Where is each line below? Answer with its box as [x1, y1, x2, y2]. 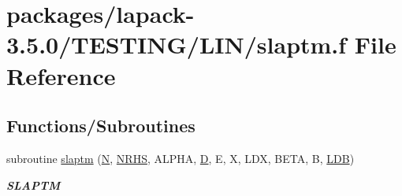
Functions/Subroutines [6, 113, 195, 138]
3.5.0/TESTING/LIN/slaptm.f [6, 28, 347, 61]
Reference [6, 59, 116, 91]
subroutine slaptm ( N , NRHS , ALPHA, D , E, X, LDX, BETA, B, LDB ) [6, 150, 355, 166]
